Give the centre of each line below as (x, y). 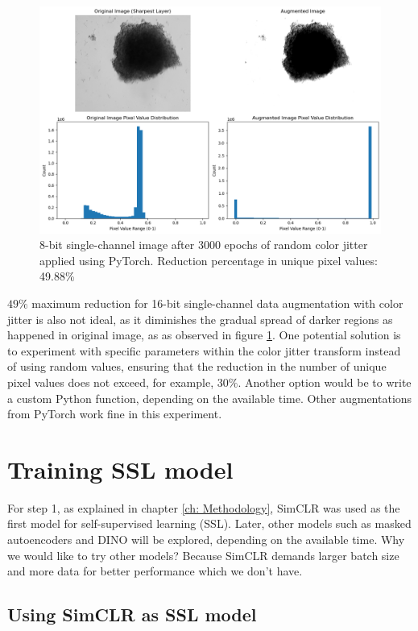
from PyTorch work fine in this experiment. (115, 414)
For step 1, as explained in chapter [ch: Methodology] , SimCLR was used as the (204, 507)
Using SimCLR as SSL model (132, 614)
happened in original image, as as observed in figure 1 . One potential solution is (204, 335)
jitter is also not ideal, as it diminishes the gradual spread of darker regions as (200, 319)
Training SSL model (120, 469)
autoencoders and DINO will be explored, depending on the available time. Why (206, 539)
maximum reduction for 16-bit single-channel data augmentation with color (217, 303)
